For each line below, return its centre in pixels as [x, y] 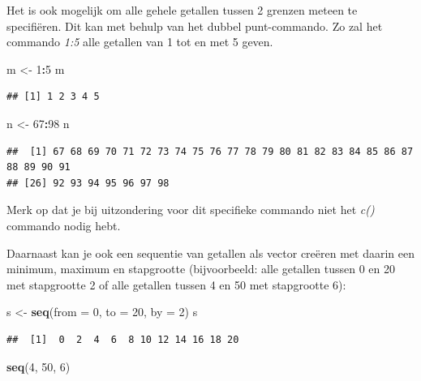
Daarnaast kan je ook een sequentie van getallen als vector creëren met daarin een [211, 253]
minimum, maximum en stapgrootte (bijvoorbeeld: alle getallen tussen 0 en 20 [201, 269]
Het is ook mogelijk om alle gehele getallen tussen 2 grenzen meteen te [182, 10]
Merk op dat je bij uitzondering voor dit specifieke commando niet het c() [191, 210]
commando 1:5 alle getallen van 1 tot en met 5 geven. [140, 42]
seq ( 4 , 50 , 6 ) [39, 366]
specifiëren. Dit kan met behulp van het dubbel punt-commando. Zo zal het [195, 26]
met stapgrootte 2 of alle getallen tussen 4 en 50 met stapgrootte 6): [176, 284]
